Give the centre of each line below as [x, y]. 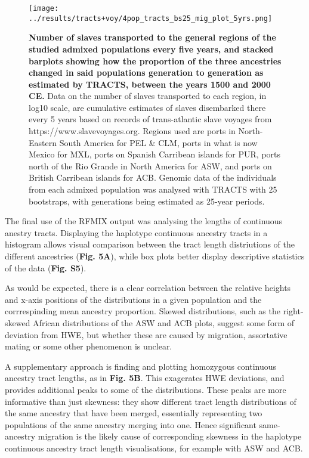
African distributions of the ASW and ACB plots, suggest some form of [164, 322]
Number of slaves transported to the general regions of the [152, 37]
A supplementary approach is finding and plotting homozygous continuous [141, 366]
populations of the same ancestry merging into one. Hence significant [131, 424]
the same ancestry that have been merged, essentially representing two [134, 413]
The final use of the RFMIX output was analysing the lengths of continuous [144, 221]
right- [293, 311]
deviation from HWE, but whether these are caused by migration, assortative [146, 334]
